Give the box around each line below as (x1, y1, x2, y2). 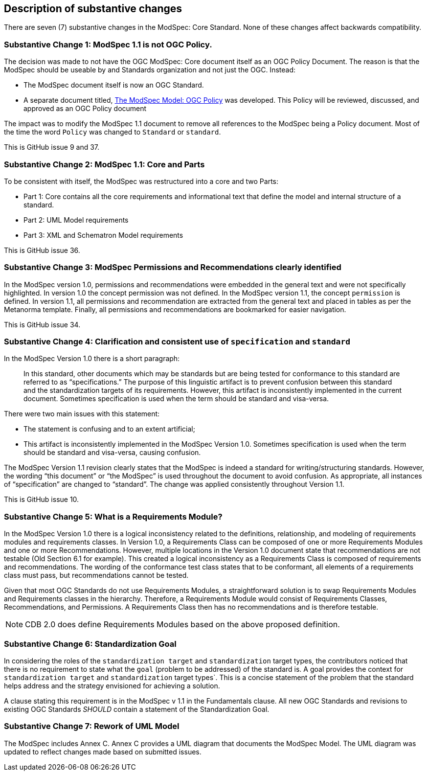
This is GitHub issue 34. (4, 320, 81, 329)
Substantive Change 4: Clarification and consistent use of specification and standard (4, 337, 351, 347)
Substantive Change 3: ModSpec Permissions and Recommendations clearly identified (4, 262, 341, 273)
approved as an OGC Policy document (23, 104, 147, 113)
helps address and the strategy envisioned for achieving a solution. (4, 681, 220, 690)
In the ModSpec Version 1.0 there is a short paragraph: (4, 354, 180, 363)
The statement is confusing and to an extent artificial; (23, 425, 195, 433)
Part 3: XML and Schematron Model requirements (23, 230, 183, 239)
